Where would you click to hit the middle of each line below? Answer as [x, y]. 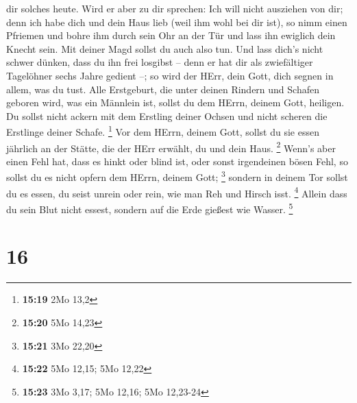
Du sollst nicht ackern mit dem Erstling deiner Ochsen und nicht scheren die [167, 115]
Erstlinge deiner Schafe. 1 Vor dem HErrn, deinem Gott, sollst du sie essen [163, 131]
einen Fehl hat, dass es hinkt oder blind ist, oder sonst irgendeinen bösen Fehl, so [177, 161]
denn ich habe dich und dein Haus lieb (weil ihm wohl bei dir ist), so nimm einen [177, 22]
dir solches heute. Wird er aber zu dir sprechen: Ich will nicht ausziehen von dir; [175, 8]
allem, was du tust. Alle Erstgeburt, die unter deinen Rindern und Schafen [163, 89]
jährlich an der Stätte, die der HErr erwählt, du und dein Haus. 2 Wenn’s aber [171, 147]
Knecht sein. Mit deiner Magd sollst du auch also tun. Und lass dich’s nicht [165, 48]
